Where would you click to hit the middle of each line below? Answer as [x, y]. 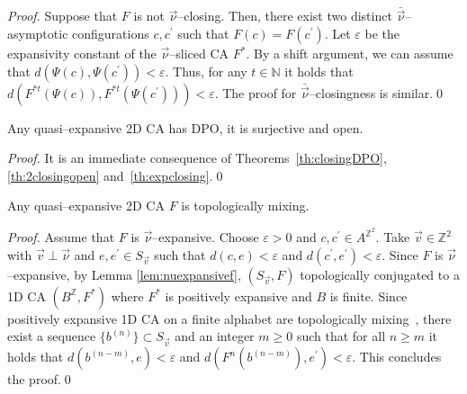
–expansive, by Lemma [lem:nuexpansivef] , [124, 274]
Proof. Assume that [61, 237]
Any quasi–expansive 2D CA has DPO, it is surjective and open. [185, 127]
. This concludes [397, 356]
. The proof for [256, 92]
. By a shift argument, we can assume [350, 54]
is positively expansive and [238, 295]
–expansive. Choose [206, 237]
